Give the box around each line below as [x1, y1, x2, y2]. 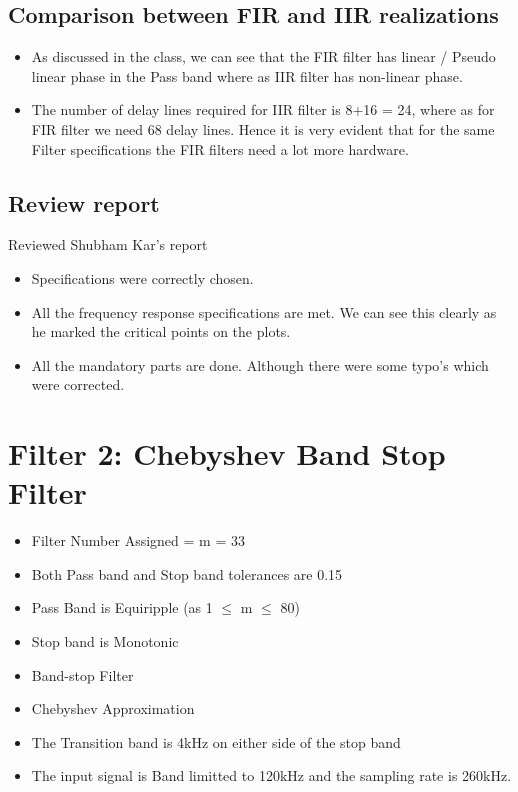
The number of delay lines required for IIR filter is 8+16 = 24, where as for [31, 99, 495, 120]
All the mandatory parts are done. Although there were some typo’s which [31, 354, 489, 375]
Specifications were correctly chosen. [31, 267, 254, 288]
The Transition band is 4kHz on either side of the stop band [31, 731, 401, 752]
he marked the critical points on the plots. [31, 321, 291, 342]
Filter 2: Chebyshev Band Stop [8, 433, 446, 474]
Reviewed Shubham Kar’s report [8, 234, 208, 255]
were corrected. [31, 374, 125, 395]
